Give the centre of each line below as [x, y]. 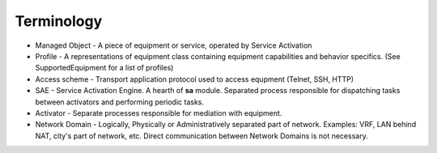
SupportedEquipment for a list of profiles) [104, 68]
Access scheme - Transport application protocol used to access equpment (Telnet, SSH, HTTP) [195, 79]
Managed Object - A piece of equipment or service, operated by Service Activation [174, 45]
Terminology [59, 21]
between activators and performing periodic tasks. [119, 102]
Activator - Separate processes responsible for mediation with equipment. [159, 113]
